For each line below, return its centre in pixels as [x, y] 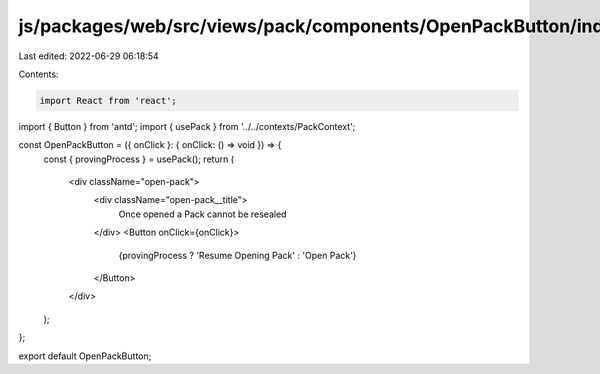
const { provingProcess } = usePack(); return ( [139, 159]
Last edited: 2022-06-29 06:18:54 [88, 56]
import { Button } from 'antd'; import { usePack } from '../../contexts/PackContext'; [187, 126]
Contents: [38, 74]
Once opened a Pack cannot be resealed [202, 214]
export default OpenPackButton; [85, 356]
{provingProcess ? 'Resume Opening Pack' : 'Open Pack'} [237, 255]
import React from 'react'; [108, 100]
